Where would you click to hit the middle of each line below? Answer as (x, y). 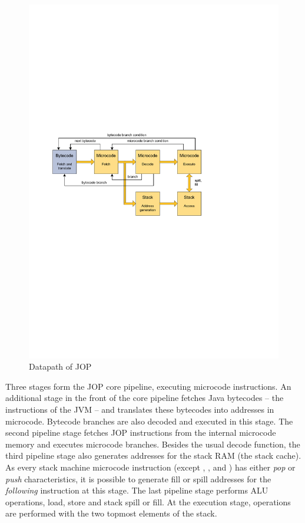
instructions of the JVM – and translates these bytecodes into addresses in (140, 409)
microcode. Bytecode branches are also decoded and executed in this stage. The (149, 421)
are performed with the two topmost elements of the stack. (111, 513)
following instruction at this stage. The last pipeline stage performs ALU (137, 490)
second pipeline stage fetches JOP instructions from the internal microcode (141, 432)
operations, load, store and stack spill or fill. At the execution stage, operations (148, 501)
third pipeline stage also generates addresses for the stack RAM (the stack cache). (153, 455)
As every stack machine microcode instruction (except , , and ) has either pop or (150, 467)
